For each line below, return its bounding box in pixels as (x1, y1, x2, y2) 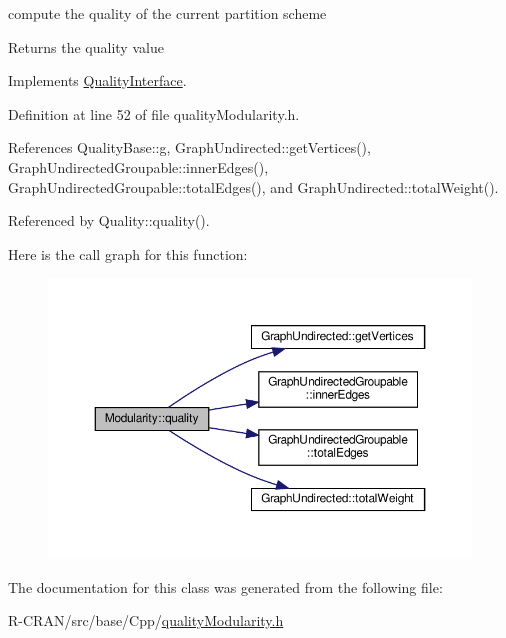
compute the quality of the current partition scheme (8, 3, 327, 23)
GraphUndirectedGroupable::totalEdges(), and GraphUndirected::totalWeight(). (8, 176, 499, 197)
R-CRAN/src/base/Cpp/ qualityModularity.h (8, 610, 284, 631)
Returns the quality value (8, 36, 164, 57)
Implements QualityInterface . (8, 70, 187, 91)
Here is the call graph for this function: (8, 243, 248, 264)
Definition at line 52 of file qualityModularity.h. (8, 103, 300, 124)
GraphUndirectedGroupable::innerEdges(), (8, 156, 269, 177)
